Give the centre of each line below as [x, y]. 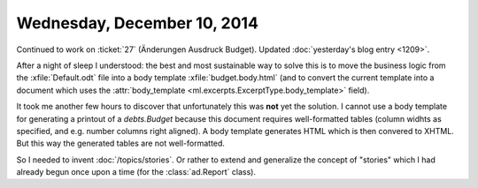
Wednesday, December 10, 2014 [137, 23]
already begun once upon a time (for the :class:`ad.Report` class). [136, 172]
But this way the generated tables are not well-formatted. [121, 143]
